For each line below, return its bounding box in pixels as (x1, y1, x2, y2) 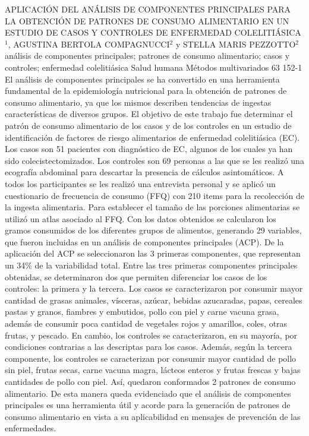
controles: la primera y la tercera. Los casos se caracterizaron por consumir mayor (5, 282, 303, 295)
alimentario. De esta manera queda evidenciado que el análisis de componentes (5, 387, 291, 399)
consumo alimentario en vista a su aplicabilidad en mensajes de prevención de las (5, 410, 301, 422)
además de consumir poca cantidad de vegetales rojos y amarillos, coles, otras (5, 317, 288, 330)
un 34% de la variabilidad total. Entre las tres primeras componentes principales (5, 259, 298, 271)
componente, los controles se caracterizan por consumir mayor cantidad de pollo (5, 352, 297, 364)
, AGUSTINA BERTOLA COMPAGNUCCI (8, 37, 170, 50)
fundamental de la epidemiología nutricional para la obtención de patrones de (5, 84, 287, 97)
